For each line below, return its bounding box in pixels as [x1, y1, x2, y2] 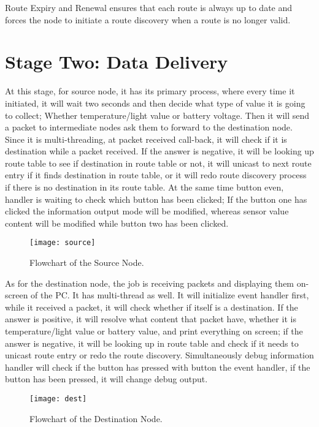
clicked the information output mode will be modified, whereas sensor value [5, 205, 289, 217]
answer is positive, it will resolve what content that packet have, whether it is [5, 312, 296, 325]
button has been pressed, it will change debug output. [5, 372, 208, 385]
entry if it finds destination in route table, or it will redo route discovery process [5, 168, 307, 181]
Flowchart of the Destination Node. [29, 412, 163, 425]
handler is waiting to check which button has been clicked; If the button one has [5, 192, 307, 205]
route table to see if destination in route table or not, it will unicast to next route [5, 156, 312, 169]
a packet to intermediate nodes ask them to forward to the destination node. [5, 121, 293, 134]
